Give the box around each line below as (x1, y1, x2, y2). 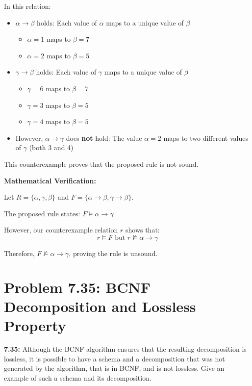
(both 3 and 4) (29, 142, 74, 153)
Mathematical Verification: (4, 175, 96, 185)
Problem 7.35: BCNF (4, 277, 151, 297)
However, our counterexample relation (4, 225, 118, 235)
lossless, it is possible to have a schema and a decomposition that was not (4, 353, 225, 363)
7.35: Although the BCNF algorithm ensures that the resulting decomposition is (4, 344, 247, 354)
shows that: (125, 225, 160, 235)
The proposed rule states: (4, 208, 80, 218)
